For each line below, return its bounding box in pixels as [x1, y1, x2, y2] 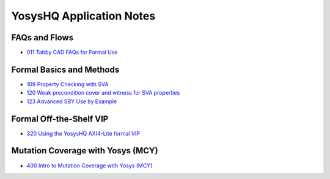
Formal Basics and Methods [11, 64, 120, 75]
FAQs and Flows [11, 32, 73, 43]
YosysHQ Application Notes [11, 9, 156, 23]
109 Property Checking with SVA [26, 80, 109, 88]
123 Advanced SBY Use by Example [26, 98, 117, 105]
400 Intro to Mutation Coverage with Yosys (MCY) [26, 162, 153, 169]
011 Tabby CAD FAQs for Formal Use [26, 49, 118, 56]
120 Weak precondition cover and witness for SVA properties [26, 89, 180, 97]
